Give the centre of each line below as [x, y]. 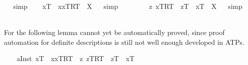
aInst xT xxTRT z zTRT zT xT [75, 58]
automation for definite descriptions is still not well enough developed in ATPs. [124, 42]
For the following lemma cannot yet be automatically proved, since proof [114, 32]
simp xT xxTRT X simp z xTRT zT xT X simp [128, 6]
